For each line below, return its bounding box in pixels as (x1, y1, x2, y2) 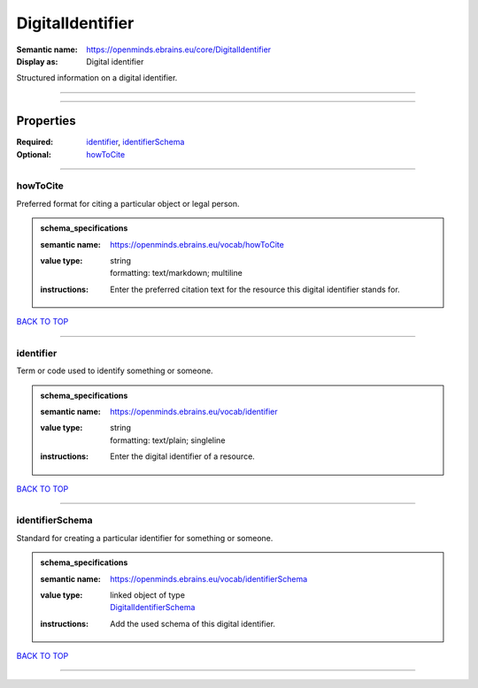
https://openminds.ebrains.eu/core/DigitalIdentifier (86, 44, 272, 55)
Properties (16, 113, 76, 128)
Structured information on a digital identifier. (16, 73, 178, 83)
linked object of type (110, 589, 186, 600)
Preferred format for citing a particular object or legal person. (16, 198, 240, 209)
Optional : (16, 149, 52, 159)
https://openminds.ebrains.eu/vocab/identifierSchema (110, 573, 308, 584)
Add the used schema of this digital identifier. (110, 618, 276, 629)
